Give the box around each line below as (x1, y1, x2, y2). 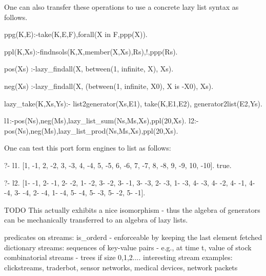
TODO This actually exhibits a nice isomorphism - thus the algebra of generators (4, 204, 260, 215)
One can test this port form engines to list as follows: (4, 142, 171, 153)
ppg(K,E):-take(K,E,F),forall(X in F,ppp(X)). (4, 29, 148, 40)
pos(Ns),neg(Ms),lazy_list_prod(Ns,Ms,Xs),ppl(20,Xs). (4, 125, 178, 136)
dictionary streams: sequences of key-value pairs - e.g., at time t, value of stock (4, 242, 252, 252)
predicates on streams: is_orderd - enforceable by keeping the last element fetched (4, 231, 262, 242)
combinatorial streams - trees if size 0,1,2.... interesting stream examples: (4, 252, 233, 263)
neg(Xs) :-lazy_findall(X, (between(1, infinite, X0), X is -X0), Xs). (4, 80, 214, 91)
